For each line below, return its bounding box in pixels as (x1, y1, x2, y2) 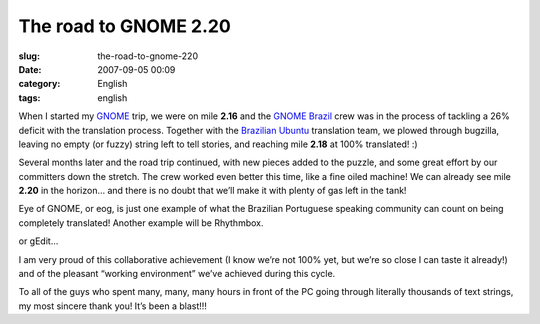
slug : (18, 50, 40, 62)
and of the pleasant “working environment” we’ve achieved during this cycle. (18, 268, 336, 280)
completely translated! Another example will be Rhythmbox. (18, 216, 264, 229)
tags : (18, 91, 41, 104)
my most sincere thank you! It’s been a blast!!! (18, 300, 207, 312)
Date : (18, 63, 42, 75)
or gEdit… (18, 235, 59, 247)
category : (18, 78, 61, 90)
